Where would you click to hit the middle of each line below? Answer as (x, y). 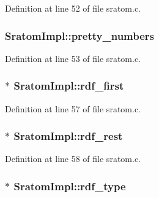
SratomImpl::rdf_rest (68, 136)
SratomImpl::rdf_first (69, 86)
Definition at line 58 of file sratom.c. (73, 159)
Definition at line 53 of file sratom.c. (73, 58)
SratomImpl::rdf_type (70, 186)
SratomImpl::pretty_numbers (80, 35)
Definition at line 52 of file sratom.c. (73, 8)
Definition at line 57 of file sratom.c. (73, 108)
